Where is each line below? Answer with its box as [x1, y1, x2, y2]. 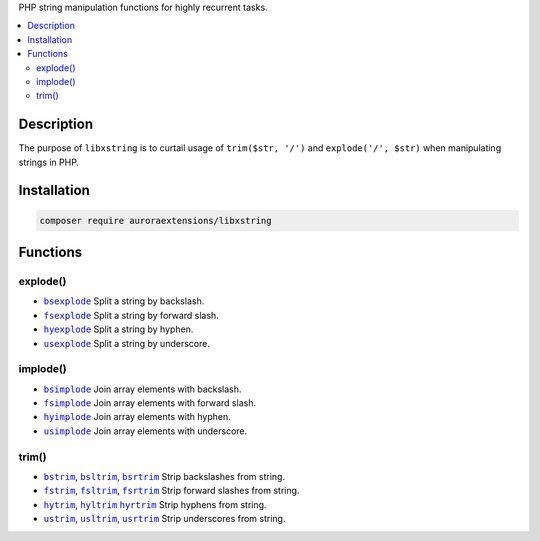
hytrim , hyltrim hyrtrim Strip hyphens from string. [43, 498, 267, 510]
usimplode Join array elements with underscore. [43, 425, 248, 437]
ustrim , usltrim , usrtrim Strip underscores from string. [43, 513, 286, 525]
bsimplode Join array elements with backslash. [43, 383, 242, 395]
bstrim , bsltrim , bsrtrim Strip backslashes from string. [43, 471, 285, 483]
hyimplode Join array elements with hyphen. [43, 411, 231, 423]
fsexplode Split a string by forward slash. [43, 309, 219, 321]
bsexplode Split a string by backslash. [43, 295, 205, 307]
